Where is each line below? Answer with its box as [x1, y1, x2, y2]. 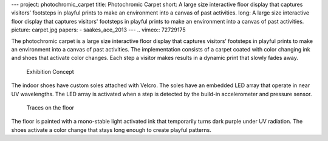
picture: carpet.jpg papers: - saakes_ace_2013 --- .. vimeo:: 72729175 [11, 26, 186, 33]
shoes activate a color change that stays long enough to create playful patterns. [11, 126, 212, 133]
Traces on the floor [26, 103, 75, 111]
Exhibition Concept [26, 68, 74, 75]
